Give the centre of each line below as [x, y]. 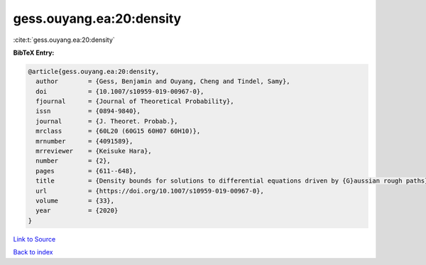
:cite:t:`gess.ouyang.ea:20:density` [64, 40]
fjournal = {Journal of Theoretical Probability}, [135, 102]
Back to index [33, 252]
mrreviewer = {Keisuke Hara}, [94, 151]
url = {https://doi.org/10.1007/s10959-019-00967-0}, [150, 191]
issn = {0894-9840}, [88, 111]
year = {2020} [77, 211]
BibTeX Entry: [34, 53]
